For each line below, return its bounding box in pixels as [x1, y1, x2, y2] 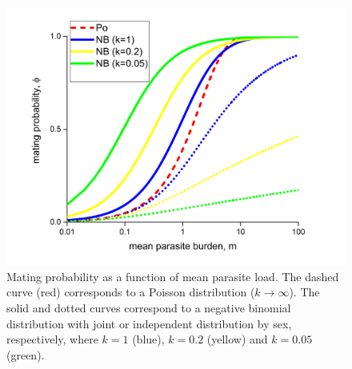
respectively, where [6, 331, 98, 347]
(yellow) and [206, 331, 268, 347]
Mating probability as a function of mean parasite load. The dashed [6, 268, 339, 284]
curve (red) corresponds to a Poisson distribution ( [6, 284, 255, 300]
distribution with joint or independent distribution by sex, [6, 315, 292, 331]
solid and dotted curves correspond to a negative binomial [6, 299, 291, 315]
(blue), [132, 331, 165, 347]
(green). [6, 346, 45, 363]
